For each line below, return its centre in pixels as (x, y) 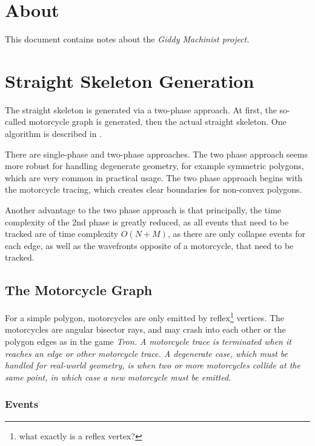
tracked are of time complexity (62, 234)
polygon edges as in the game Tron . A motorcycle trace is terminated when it (148, 341)
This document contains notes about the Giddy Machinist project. (127, 39)
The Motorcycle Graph (79, 290)
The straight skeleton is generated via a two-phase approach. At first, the (141, 109)
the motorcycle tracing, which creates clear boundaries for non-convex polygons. (154, 189)
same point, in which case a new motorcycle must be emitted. (118, 377)
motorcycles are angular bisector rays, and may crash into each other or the (145, 329)
